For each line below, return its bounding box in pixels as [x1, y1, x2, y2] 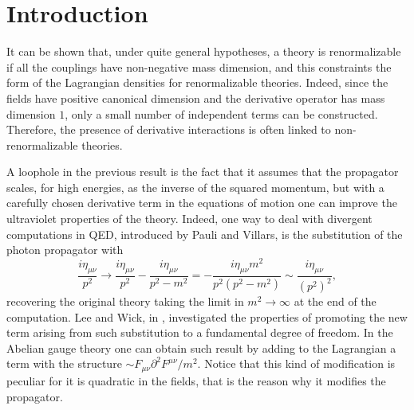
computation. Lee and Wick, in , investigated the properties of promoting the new [6, 308, 408, 325]
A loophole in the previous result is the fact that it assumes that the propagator [6, 163, 399, 180]
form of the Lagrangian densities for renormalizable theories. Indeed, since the [6, 74, 388, 91]
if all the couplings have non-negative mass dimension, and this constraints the [6, 58, 392, 75]
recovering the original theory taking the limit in [6, 293, 244, 310]
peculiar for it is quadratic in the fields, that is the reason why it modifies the [6, 372, 386, 389]
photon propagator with [6, 241, 124, 258]
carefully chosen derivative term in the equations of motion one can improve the [6, 194, 397, 211]
